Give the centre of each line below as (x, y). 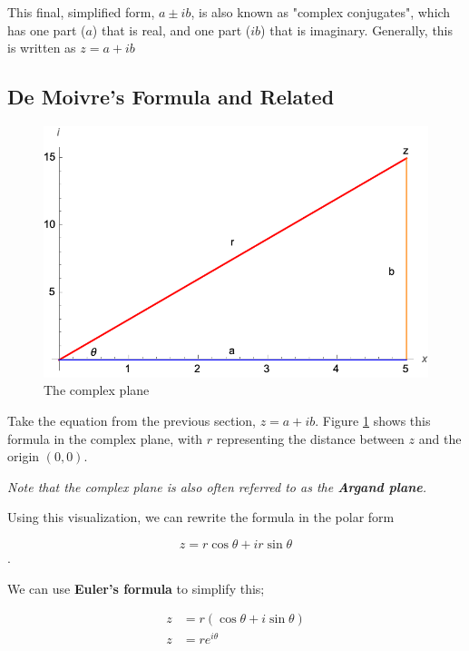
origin (24, 456)
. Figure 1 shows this (373, 420)
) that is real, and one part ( (171, 30)
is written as (42, 48)
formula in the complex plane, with (105, 438)
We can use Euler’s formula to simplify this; (136, 588)
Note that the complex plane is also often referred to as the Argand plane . (217, 486)
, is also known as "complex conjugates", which (321, 12)
